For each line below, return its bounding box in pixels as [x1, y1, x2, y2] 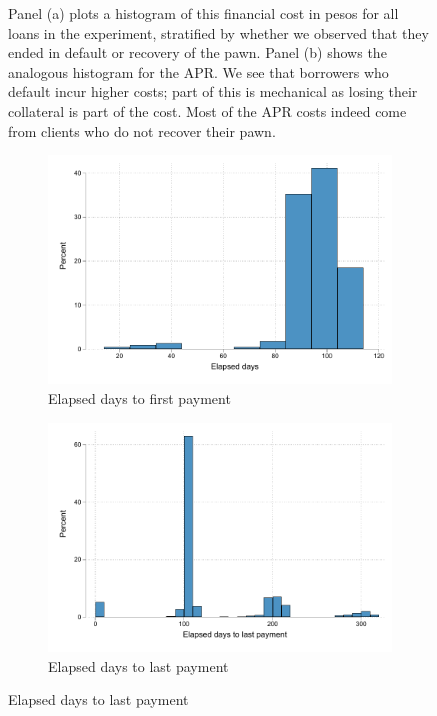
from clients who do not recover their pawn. [8, 120, 276, 141]
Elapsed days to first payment [48, 388, 231, 409]
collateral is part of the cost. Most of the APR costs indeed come [8, 100, 407, 121]
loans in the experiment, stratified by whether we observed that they [8, 22, 429, 43]
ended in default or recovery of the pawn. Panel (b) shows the [8, 42, 387, 63]
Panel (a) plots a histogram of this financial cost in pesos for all [8, 3, 399, 23]
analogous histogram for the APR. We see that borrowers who [8, 61, 389, 82]
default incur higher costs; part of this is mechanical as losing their [8, 81, 418, 102]
